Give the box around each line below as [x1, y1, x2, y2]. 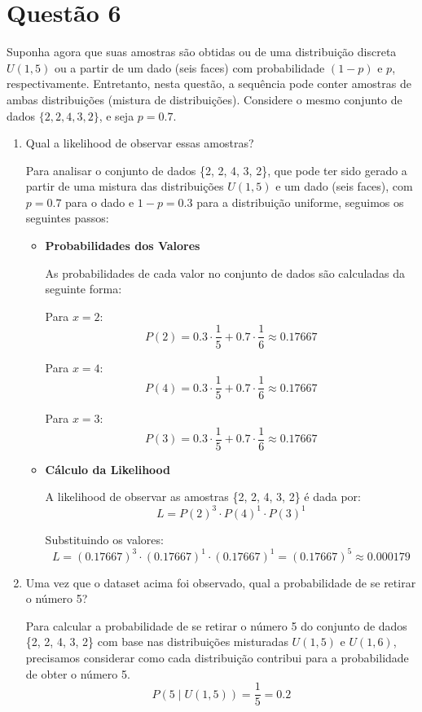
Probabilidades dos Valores [45, 237, 200, 254]
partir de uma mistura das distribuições [25, 178, 224, 195]
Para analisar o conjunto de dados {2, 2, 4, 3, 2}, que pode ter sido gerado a [25, 161, 407, 178]
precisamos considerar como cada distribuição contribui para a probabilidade [25, 648, 409, 666]
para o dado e [65, 193, 134, 210]
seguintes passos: [25, 209, 109, 226]
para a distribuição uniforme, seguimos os [196, 193, 404, 210]
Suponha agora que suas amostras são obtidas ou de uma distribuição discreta [7, 43, 397, 60]
